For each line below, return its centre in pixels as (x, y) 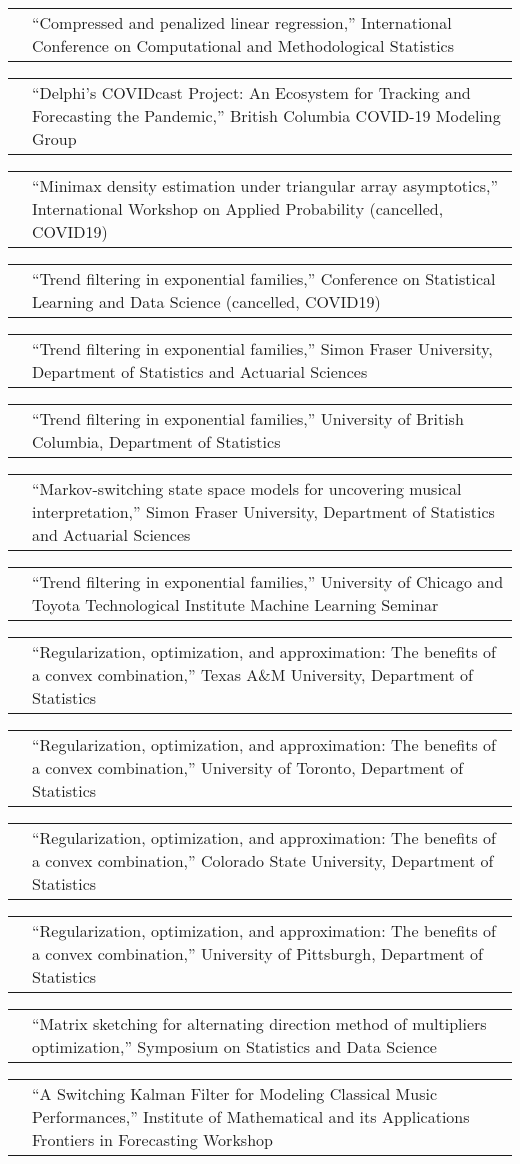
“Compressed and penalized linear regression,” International (242, 22)
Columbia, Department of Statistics (156, 441)
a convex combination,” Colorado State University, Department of (263, 860)
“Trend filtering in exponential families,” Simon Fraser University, (262, 348)
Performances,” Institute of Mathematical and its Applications (251, 1116)
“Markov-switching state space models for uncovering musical (247, 488)
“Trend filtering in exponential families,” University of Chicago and (268, 581)
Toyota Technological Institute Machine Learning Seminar (235, 604)
